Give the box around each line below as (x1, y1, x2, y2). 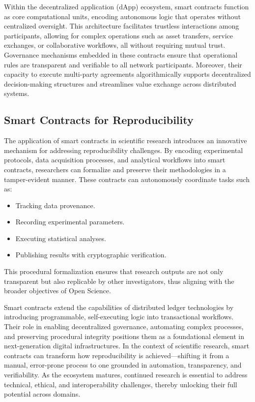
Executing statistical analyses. (15, 233, 106, 243)
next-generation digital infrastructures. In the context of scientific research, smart (4, 340, 250, 351)
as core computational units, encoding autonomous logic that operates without (4, 11, 241, 21)
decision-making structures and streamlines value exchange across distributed (4, 78, 236, 89)
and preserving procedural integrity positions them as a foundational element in (4, 331, 244, 341)
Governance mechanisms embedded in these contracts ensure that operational (4, 49, 238, 60)
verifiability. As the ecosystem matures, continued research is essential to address (4, 370, 248, 380)
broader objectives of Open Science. (4, 285, 111, 296)
